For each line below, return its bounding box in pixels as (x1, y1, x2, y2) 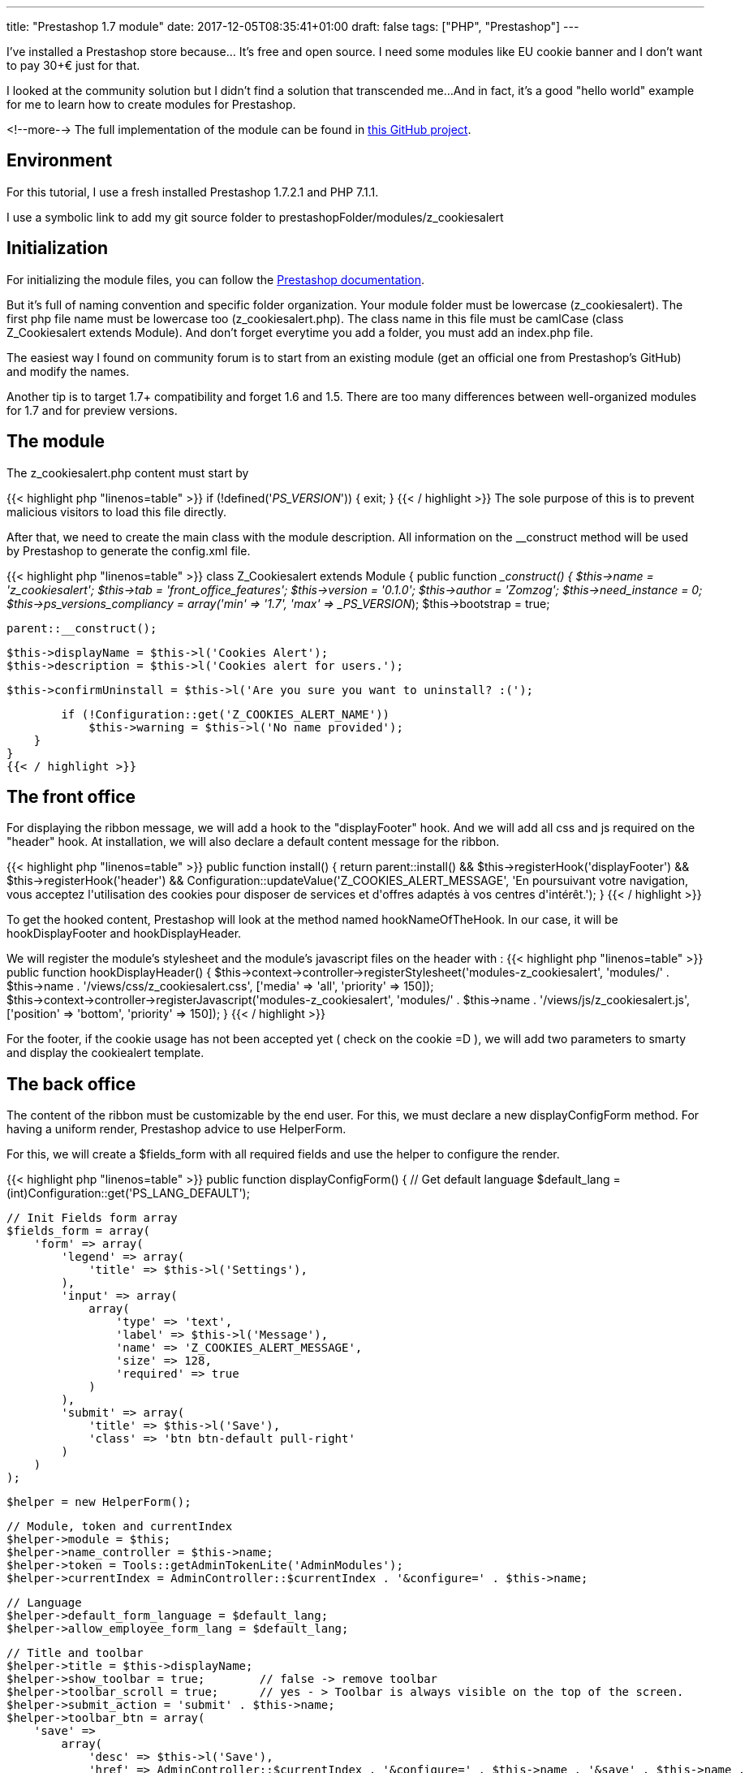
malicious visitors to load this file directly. (6, 504, 226, 519)
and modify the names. (6, 364, 130, 378)
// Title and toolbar (6, 1646, 144, 1660)
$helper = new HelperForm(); (6, 1495, 192, 1509)
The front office (6, 786, 136, 807)
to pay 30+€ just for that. (6, 58, 140, 72)
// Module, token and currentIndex (6, 1520, 233, 1534)
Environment (6, 150, 113, 171)
